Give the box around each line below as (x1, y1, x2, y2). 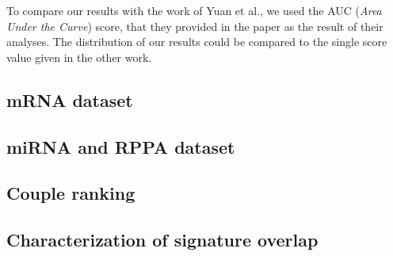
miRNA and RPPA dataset (6, 134, 235, 159)
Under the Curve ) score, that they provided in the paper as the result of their (6, 17, 383, 34)
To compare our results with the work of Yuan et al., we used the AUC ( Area (6, 2, 382, 18)
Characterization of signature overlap (6, 227, 319, 252)
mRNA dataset (6, 87, 133, 112)
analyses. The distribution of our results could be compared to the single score (6, 33, 387, 50)
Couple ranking (6, 181, 135, 205)
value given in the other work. (6, 48, 152, 65)
